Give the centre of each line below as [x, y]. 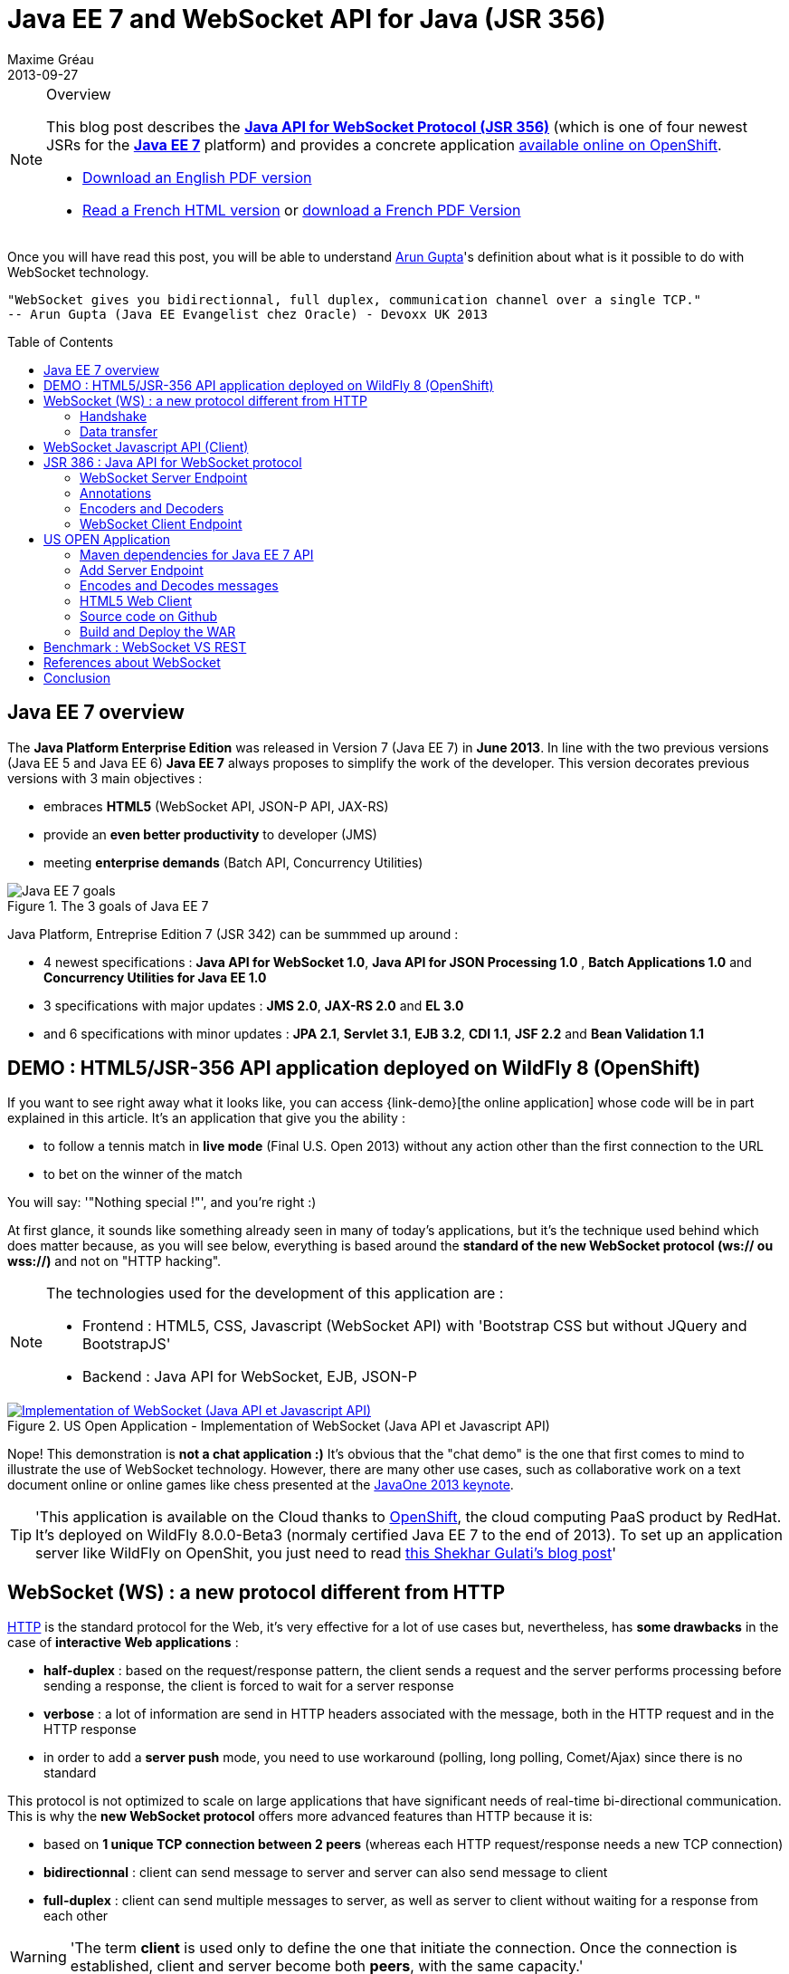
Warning [38, 1957]
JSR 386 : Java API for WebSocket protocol [173, 462]
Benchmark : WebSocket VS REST [145, 647]
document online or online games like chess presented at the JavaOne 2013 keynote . [261, 1485]
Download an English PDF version [197, 177]
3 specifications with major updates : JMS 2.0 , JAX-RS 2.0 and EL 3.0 [254, 1005]
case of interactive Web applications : [123, 1643]
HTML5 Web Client [136, 600]
